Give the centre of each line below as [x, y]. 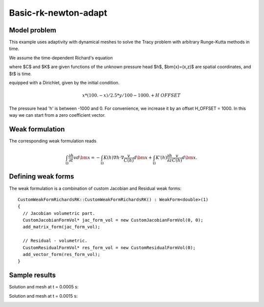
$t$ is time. [20, 74]
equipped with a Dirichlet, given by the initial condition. [64, 83]
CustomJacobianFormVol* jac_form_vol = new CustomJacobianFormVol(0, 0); [113, 220]
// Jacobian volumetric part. [59, 213]
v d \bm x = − [87, 158]
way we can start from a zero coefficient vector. [57, 115]
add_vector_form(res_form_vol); [61, 255]
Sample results [33, 275]
